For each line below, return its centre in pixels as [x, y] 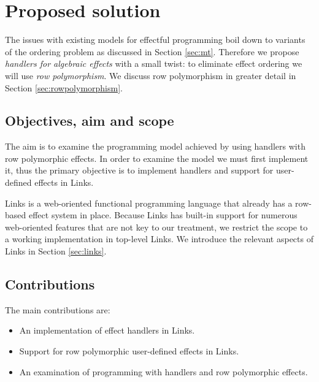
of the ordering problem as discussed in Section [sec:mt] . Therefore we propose [152, 51]
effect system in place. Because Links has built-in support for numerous [163, 215]
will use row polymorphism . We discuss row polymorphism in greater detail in [151, 75]
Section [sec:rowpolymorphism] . [64, 87]
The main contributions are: [58, 309]
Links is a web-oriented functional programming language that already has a [149, 203]
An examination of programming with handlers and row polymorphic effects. [163, 371]
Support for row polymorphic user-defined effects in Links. [129, 351]
